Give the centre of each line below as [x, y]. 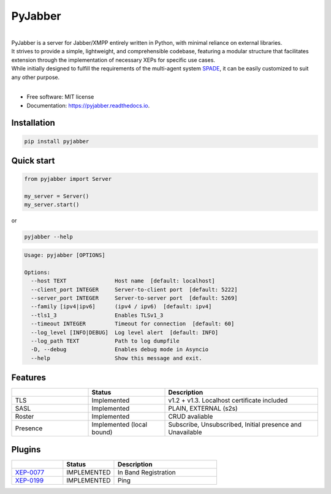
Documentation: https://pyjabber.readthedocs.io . [88, 105]
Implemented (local [119, 425]
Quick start [33, 161]
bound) [102, 432]
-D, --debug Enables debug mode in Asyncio [120, 350]
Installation [33, 123]
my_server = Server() [57, 196]
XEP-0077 [30, 472]
